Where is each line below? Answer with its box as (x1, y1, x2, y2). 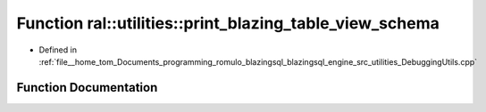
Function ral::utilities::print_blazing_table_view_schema (16, 13, 440, 33)
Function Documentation (16, 80, 158, 95)
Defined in (38, 44, 78, 55)
